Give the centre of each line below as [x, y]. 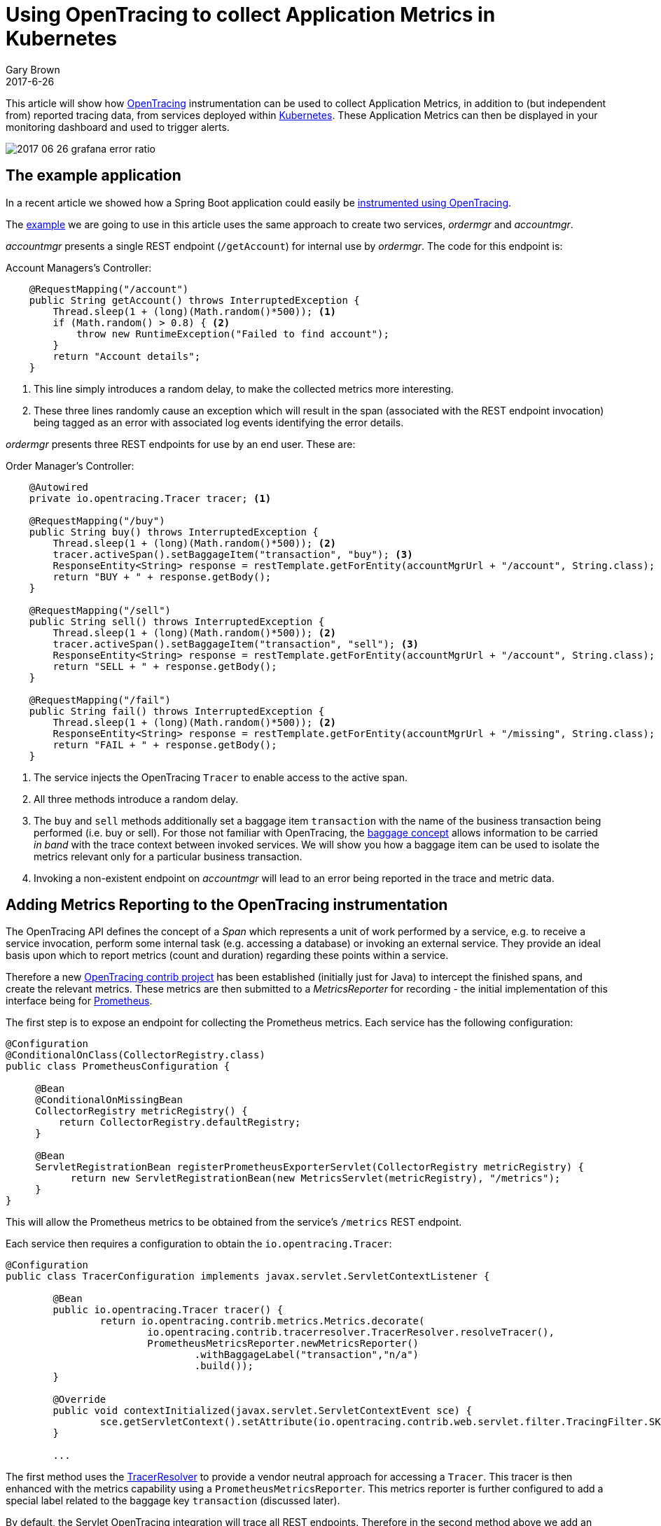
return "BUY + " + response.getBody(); [162, 576]
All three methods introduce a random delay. [136, 799]
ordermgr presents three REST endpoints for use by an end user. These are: [181, 444]
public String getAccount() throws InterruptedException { [194, 300]
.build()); [224, 1366]
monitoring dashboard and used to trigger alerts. [118, 127]
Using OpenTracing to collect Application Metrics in [251, 15]
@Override [79, 1400]
